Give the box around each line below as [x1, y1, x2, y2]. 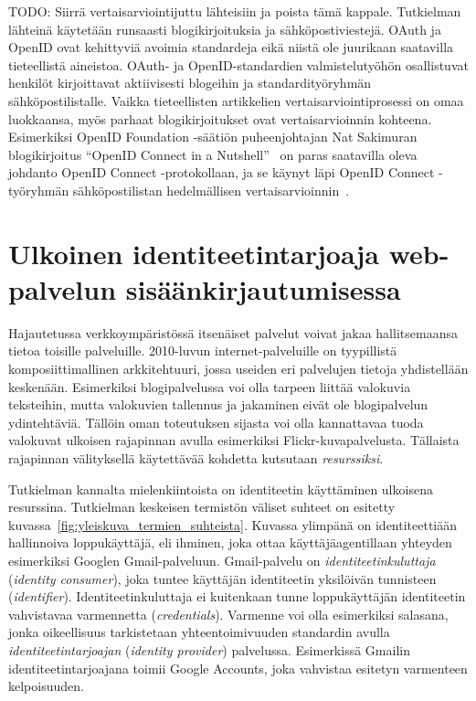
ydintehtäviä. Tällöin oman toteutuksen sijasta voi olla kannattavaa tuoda [8, 412, 424, 431]
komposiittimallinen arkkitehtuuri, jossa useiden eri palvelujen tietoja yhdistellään [8, 359, 469, 378]
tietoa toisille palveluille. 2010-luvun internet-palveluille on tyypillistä [8, 341, 397, 360]
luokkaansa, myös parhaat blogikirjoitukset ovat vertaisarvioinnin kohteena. [8, 109, 432, 128]
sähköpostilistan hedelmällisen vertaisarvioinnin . [72, 180, 350, 199]
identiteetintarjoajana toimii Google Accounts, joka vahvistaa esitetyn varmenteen [8, 658, 468, 677]
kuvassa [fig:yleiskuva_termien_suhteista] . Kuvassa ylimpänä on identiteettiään [8, 515, 458, 534]
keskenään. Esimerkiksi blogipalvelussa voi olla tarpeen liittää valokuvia [8, 377, 411, 396]
